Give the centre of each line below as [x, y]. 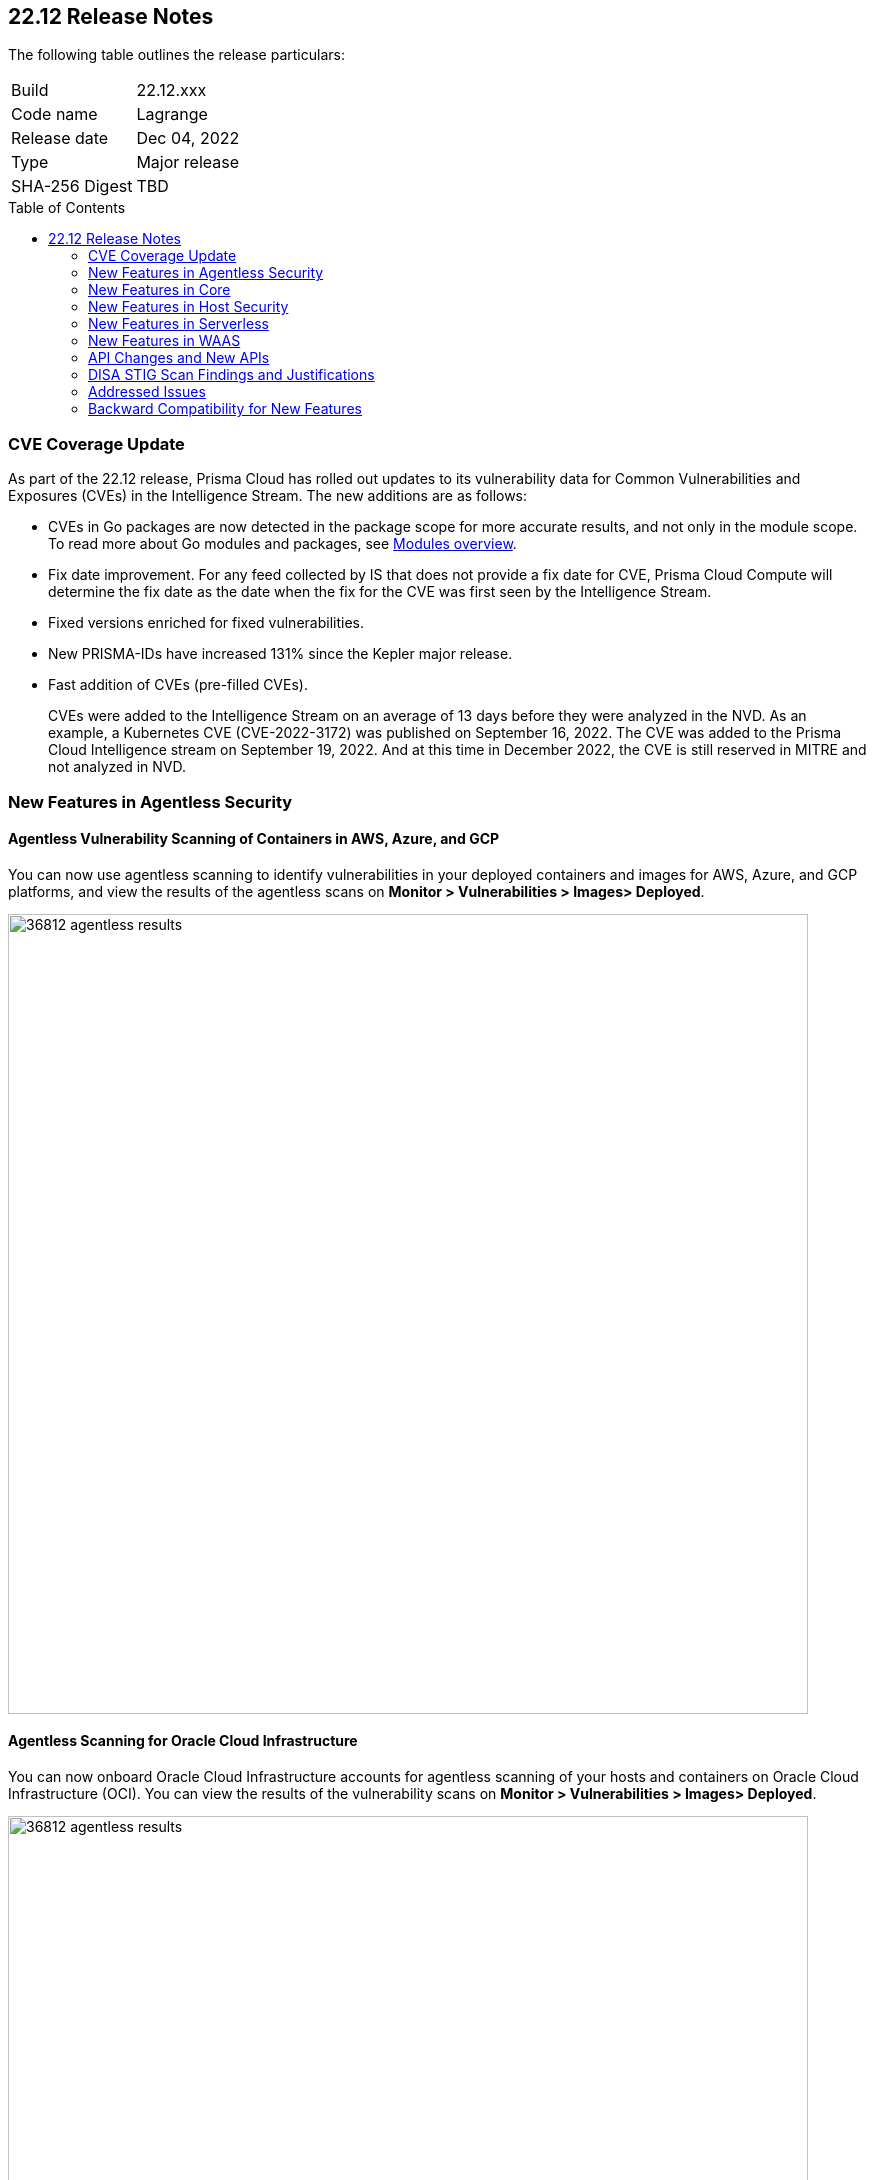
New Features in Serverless [178, 324]
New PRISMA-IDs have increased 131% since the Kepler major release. [280, 654]
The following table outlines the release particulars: [176, 55]
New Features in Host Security [188, 307]
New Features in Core [159, 290]
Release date [60, 138]
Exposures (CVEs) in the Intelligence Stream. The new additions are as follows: [268, 496]
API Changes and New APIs [179, 358]
